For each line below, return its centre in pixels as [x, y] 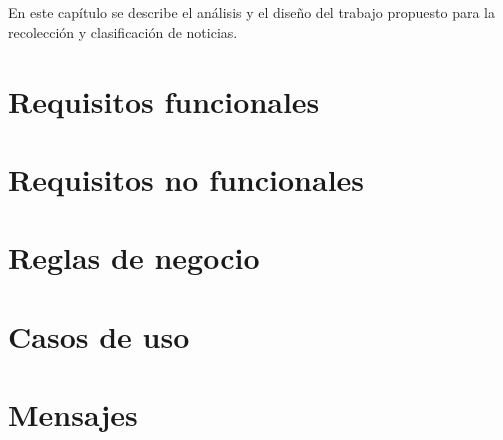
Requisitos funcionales [164, 100]
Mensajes [73, 414]
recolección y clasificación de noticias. [123, 31]
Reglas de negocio [134, 257]
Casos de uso [99, 335]
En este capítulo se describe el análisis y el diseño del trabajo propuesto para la [251, 12]
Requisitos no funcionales [186, 178]
